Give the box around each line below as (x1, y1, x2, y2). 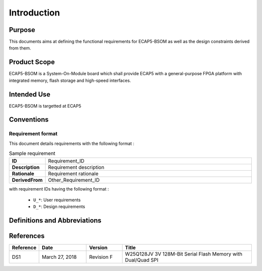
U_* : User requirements (33, 197, 81, 203)
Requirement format (9, 130, 58, 137)
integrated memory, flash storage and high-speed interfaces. (9, 78, 131, 83)
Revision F (89, 254, 113, 260)
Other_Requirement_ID (48, 176, 100, 183)
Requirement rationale (48, 170, 99, 177)
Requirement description (48, 164, 104, 171)
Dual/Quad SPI (125, 257, 159, 264)
